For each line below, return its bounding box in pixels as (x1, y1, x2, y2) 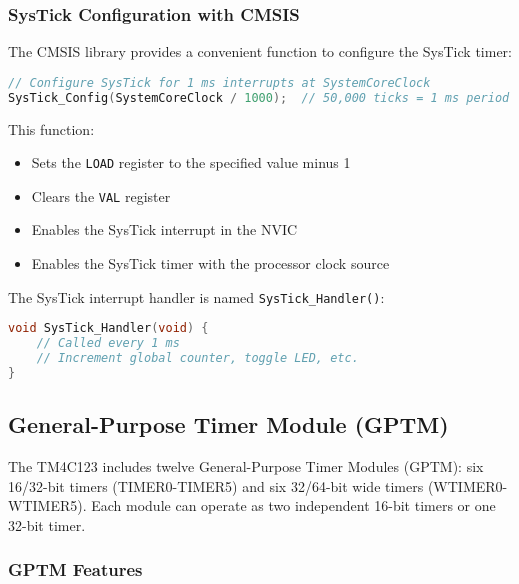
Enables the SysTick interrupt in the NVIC (31, 219, 298, 240)
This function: (8, 118, 95, 139)
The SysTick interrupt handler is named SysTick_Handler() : (8, 286, 385, 307)
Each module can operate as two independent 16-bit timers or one (91, 495, 496, 516)
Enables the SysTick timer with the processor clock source (31, 253, 390, 274)
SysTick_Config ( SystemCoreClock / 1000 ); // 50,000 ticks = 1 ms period (8, 90, 510, 105)
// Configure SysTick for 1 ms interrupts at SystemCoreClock (8, 75, 431, 90)
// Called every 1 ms (36, 336, 180, 351)
